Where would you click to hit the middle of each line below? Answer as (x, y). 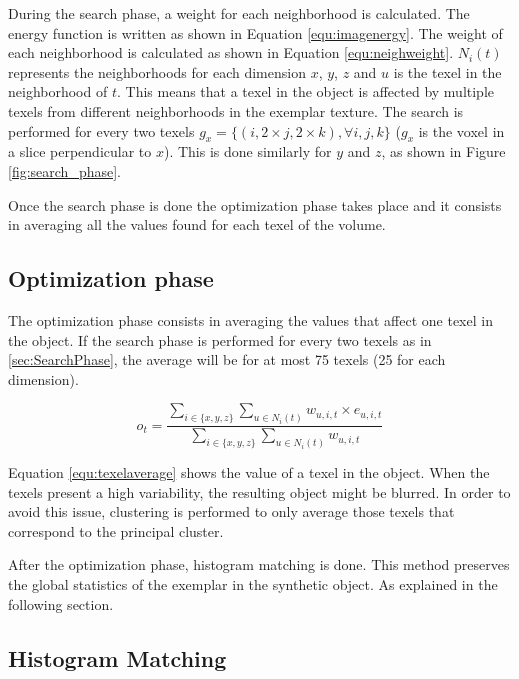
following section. (61, 603)
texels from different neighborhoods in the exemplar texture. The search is (236, 110)
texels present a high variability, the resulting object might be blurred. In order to (259, 491)
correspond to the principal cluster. (116, 530)
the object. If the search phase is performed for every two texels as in (220, 339)
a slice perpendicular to (80, 151)
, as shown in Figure (443, 151)
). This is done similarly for (247, 151)
